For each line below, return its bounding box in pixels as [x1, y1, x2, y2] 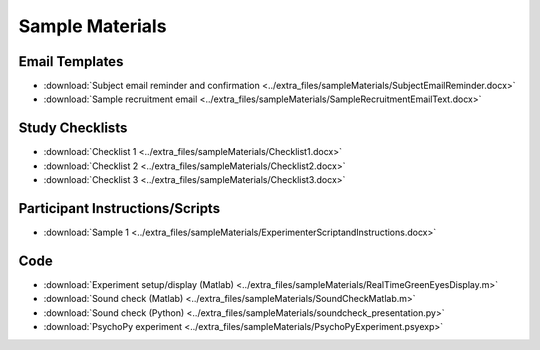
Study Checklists [18, 120, 128, 137]
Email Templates [18, 53, 124, 70]
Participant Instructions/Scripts [18, 200, 220, 217]
